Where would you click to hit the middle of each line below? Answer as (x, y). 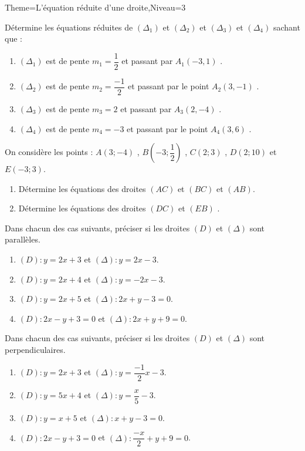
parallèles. (23, 239)
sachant (287, 27)
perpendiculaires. (35, 350)
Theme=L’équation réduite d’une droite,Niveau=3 (95, 7)
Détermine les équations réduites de (69, 27)
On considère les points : (49, 152)
